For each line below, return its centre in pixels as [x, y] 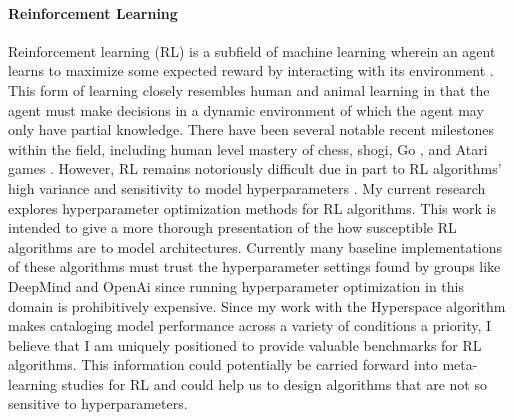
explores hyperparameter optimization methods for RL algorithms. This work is [252, 207]
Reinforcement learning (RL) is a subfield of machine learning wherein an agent [252, 50]
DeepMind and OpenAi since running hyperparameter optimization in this [236, 285]
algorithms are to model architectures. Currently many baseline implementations [255, 246]
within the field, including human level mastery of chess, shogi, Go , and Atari [248, 148]
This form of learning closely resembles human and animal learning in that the [249, 89]
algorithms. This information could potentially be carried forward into [223, 364]
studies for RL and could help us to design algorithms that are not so [274, 383]
